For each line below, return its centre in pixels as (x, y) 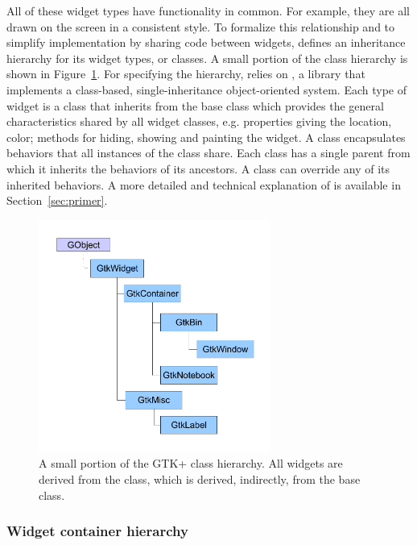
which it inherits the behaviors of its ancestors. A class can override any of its (198, 168)
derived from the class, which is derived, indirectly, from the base (200, 478)
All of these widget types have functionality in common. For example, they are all (208, 10)
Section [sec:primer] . (57, 200)
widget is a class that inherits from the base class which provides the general (195, 105)
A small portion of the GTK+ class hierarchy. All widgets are (191, 463)
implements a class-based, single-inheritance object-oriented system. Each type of (206, 89)
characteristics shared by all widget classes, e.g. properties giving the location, (199, 121)
